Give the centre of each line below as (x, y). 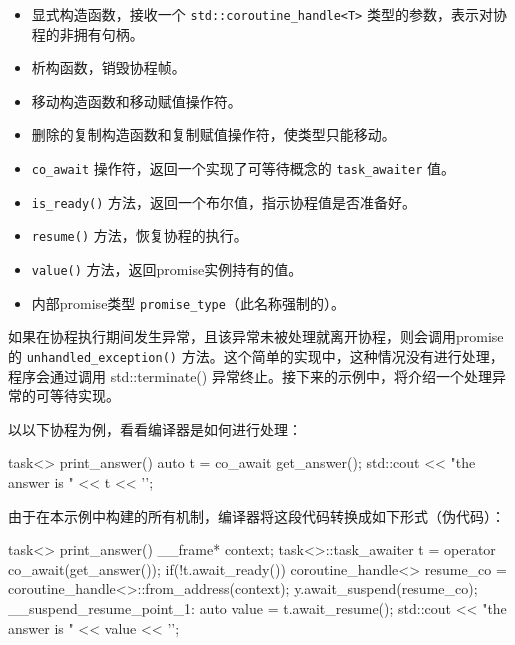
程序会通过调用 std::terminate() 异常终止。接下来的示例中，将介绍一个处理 (250, 375)
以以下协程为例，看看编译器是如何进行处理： (155, 428)
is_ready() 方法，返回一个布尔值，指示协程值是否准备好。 (224, 201)
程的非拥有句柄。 (87, 33)
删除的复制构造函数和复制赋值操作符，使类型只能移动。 (213, 134)
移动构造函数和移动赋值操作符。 (136, 100)
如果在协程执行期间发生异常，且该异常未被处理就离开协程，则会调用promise (256, 336)
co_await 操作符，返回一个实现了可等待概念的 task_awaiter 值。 (243, 168)
